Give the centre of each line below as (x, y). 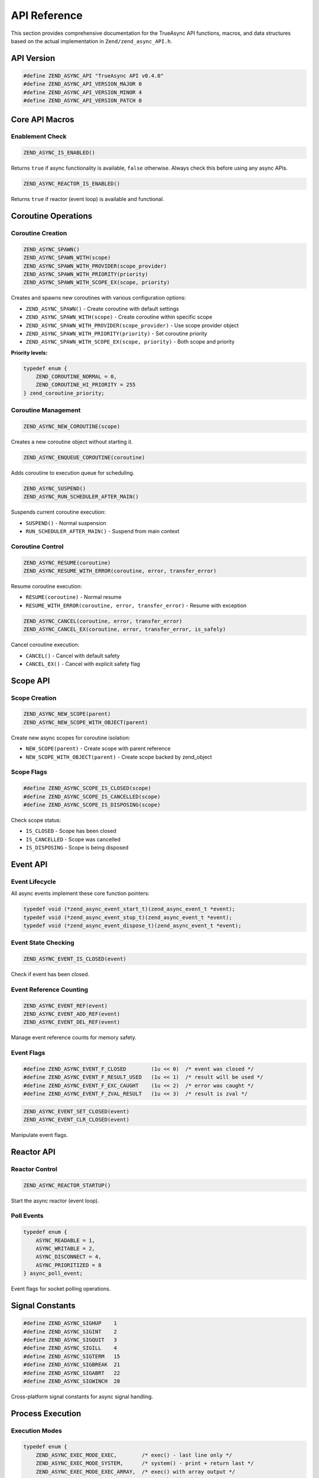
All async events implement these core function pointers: (80, 893)
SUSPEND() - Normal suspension (66, 523)
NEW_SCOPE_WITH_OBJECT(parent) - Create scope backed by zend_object (119, 757)
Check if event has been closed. (50, 974)
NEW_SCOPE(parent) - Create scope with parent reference (98, 748)
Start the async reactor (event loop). (55, 1201)
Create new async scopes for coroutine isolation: (71, 738)
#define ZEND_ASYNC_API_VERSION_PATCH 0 (82, 101)
